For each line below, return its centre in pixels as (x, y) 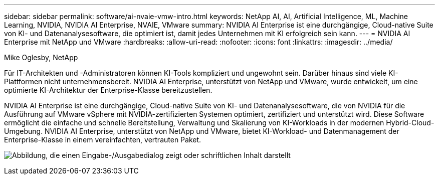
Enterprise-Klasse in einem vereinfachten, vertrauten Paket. (103, 140)
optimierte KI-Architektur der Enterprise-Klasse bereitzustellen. (108, 90)
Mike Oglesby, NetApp (41, 57)
